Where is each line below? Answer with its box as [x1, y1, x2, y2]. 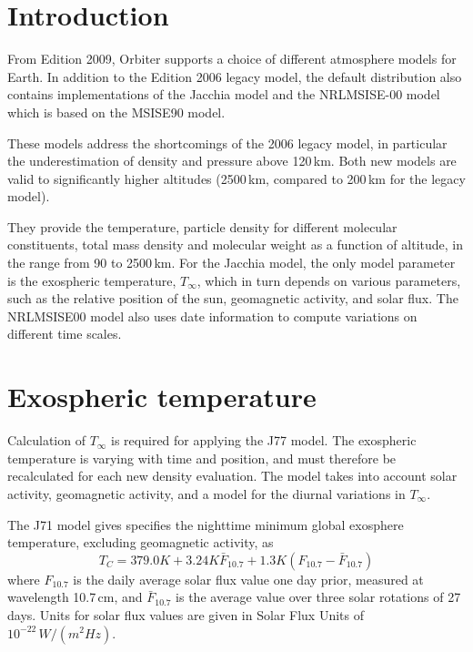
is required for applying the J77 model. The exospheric [111, 431, 417, 450]
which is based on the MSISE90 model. [7, 102, 226, 121]
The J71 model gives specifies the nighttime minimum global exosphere [7, 514, 404, 534]
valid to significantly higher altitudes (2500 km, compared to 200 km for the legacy [7, 168, 466, 188]
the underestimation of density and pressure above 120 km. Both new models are [7, 151, 457, 170]
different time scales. [7, 324, 122, 343]
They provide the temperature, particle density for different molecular [7, 217, 398, 236]
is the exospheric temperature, [7, 270, 176, 290]
